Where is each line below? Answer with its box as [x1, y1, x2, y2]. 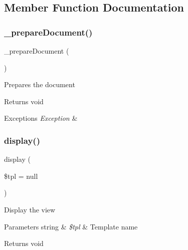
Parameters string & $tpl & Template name [4, 221, 138, 231]
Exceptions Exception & [4, 113, 78, 123]
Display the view [4, 204, 56, 214]
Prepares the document [4, 79, 75, 90]
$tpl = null [4, 170, 38, 181]
